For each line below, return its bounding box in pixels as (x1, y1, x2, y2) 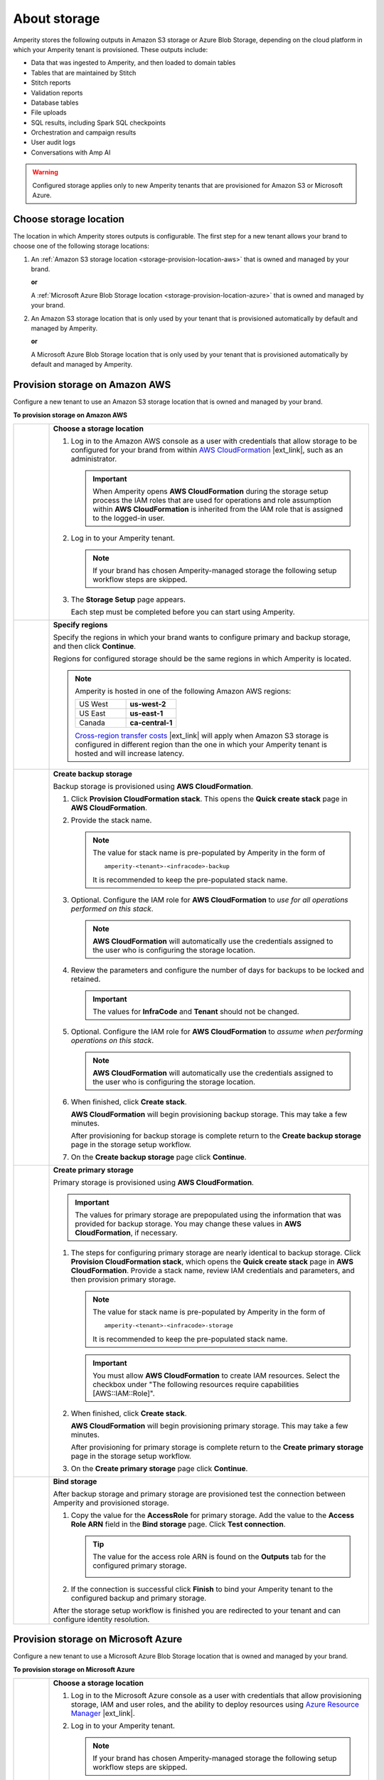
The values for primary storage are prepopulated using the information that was (75, 1210, 341, 1220)
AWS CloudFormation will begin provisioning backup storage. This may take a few (70, 1109, 348, 1119)
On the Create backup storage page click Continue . (70, 1152, 247, 1162)
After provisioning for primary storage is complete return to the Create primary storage (70, 1442, 364, 1452)
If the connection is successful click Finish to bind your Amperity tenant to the (70, 1584, 334, 1594)
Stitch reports (31, 78, 71, 87)
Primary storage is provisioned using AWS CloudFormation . (53, 1177, 254, 1187)
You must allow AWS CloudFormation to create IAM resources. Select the (92, 1371, 341, 1381)
